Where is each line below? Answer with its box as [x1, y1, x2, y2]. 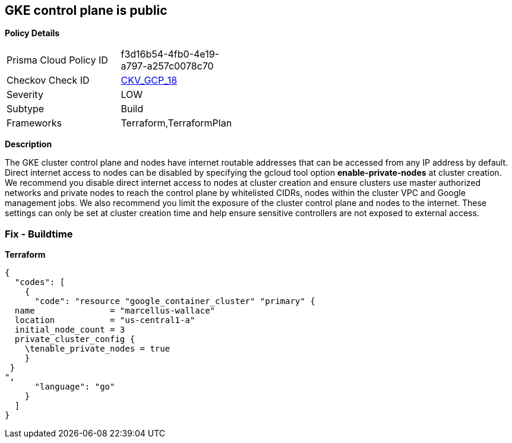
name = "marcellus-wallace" [14, 306, 216, 316]
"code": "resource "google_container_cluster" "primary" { [34, 296, 315, 306]
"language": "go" [34, 382, 115, 392]
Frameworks [7, 117, 62, 129]
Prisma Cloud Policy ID [7, 54, 108, 67]
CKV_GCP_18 [121, 74, 178, 87]
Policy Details [5, 28, 60, 39]
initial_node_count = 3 [14, 325, 125, 335]
